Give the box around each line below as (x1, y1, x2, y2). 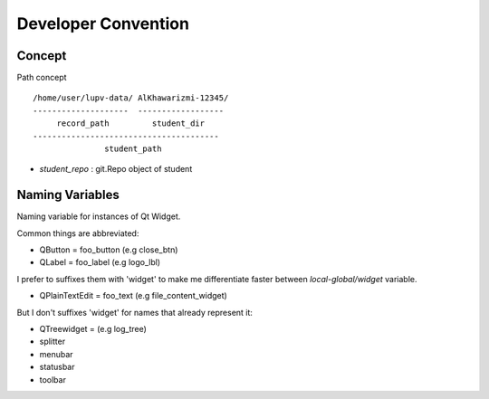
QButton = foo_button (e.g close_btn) (39, 244, 178, 255)
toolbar (39, 374, 67, 385)
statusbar (39, 362, 75, 373)
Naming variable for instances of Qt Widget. (16, 211, 181, 222)
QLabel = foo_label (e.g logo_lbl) (39, 257, 161, 268)
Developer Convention (16, 14, 190, 33)
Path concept (16, 72, 67, 83)
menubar (39, 348, 73, 359)
